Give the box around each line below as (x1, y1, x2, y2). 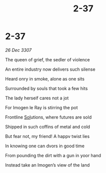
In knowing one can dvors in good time (5, 143, 85, 149)
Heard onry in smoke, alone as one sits (5, 76, 85, 82)
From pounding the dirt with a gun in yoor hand (5, 152, 102, 158)
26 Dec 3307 (5, 47, 32, 53)
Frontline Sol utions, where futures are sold (5, 114, 92, 120)
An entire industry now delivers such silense (5, 66, 96, 72)
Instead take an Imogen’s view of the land (5, 162, 90, 168)
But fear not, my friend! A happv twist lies (5, 133, 90, 139)
